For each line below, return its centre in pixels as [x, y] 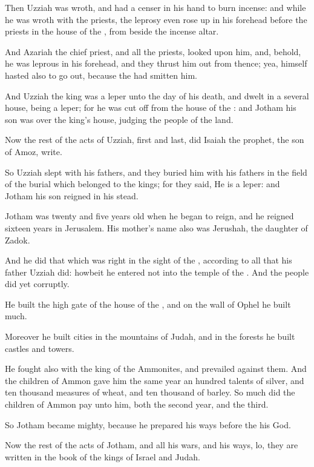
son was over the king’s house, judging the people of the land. [119, 119]
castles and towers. [40, 348]
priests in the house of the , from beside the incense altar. [112, 31]
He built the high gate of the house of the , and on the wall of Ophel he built [148, 304]
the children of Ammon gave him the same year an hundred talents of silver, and [155, 380]
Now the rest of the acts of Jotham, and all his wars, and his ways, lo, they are [152, 445]
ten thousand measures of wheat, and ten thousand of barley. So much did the [150, 392]
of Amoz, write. [34, 151]
